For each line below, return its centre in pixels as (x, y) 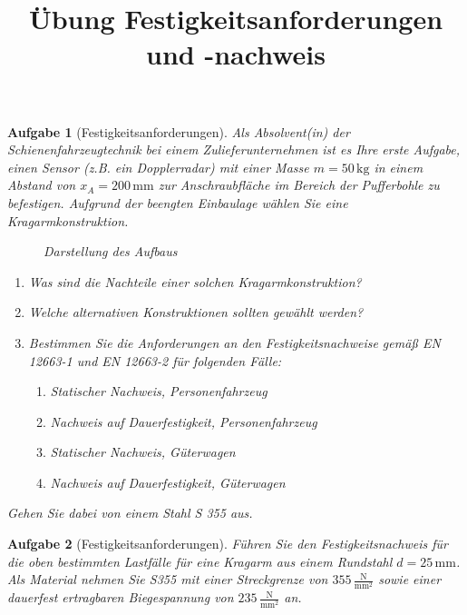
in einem (399, 167)
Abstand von (42, 185)
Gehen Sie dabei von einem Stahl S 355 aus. (130, 513)
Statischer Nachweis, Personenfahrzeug (159, 391)
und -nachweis (236, 54)
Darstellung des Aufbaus (111, 251)
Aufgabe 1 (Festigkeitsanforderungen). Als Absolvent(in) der (179, 131)
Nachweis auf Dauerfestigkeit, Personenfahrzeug (184, 421)
